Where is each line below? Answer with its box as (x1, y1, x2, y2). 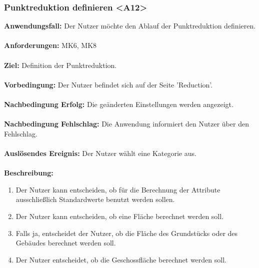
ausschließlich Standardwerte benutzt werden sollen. (15, 194, 175, 204)
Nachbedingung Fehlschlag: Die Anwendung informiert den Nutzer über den (4, 118, 249, 129)
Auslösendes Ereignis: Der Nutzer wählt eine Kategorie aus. (4, 147, 196, 158)
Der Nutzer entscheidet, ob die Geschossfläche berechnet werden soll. (15, 254, 226, 264)
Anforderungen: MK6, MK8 (4, 40, 97, 50)
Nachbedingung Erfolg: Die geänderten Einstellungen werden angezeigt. (4, 98, 233, 109)
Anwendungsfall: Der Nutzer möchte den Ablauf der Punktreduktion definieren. (4, 20, 256, 31)
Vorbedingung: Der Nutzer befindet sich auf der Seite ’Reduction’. (4, 79, 213, 89)
